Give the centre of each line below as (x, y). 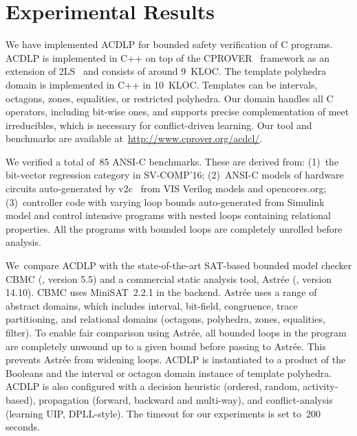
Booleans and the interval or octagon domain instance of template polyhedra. (169, 372)
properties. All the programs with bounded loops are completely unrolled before (174, 228)
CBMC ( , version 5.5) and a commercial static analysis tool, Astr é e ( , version (169, 278)
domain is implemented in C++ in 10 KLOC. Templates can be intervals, (162, 84)
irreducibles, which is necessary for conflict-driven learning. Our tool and (159, 125)
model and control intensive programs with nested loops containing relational (168, 215)
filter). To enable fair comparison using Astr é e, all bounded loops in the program (176, 332)
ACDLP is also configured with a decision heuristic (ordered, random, (153, 386)
